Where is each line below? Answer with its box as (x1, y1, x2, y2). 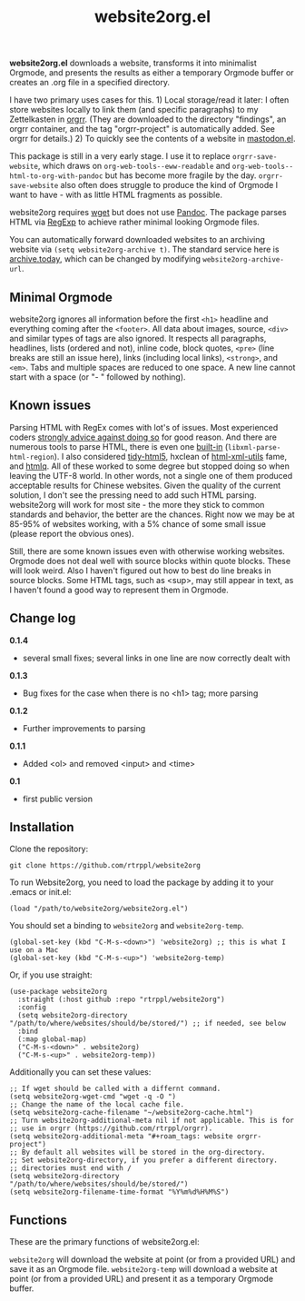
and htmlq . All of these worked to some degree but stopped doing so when (9, 461, 290, 472)
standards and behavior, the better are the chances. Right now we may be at (9, 509, 295, 520)
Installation (9, 819, 74, 835)
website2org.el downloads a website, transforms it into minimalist (9, 57, 257, 69)
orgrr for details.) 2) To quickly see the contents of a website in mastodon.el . (9, 134, 296, 144)
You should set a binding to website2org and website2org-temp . (9, 920, 244, 931)
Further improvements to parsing (22, 722, 146, 733)
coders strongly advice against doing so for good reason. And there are (9, 432, 278, 442)
